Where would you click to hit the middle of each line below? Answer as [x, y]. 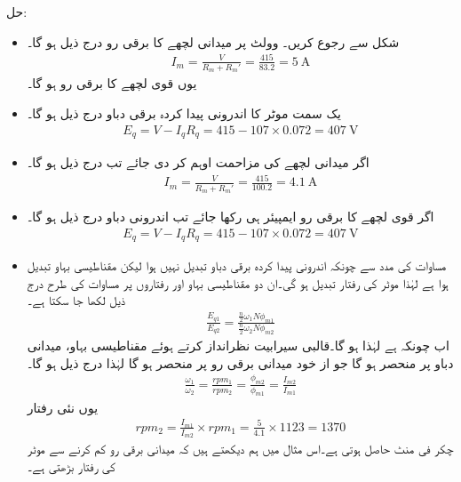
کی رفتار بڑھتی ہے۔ [71, 466]
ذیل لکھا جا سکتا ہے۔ [76, 300]
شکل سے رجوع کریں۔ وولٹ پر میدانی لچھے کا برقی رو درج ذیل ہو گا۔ [213, 41]
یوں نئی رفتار [63, 407]
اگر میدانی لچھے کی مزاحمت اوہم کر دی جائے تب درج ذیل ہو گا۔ [198, 162]
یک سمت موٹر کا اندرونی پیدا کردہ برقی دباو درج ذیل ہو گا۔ [184, 113]
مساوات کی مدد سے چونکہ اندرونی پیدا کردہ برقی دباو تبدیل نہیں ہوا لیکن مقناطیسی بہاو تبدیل [237, 265]
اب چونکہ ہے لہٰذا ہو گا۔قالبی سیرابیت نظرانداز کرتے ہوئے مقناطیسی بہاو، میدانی [238, 345]
